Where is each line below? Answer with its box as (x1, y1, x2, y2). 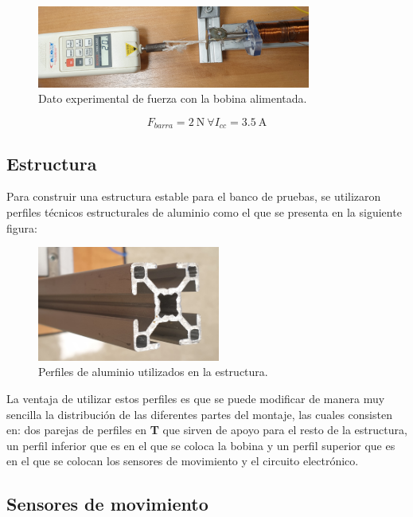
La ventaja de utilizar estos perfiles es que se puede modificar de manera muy (6, 390, 385, 406)
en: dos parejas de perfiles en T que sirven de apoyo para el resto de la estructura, (6, 421, 407, 438)
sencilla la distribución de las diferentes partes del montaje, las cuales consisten (6, 405, 392, 422)
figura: (6, 219, 37, 236)
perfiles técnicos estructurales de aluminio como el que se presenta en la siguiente (6, 204, 402, 221)
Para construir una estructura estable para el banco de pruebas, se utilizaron (6, 188, 381, 205)
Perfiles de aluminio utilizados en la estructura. (38, 363, 268, 380)
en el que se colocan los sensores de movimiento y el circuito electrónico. (6, 452, 359, 469)
